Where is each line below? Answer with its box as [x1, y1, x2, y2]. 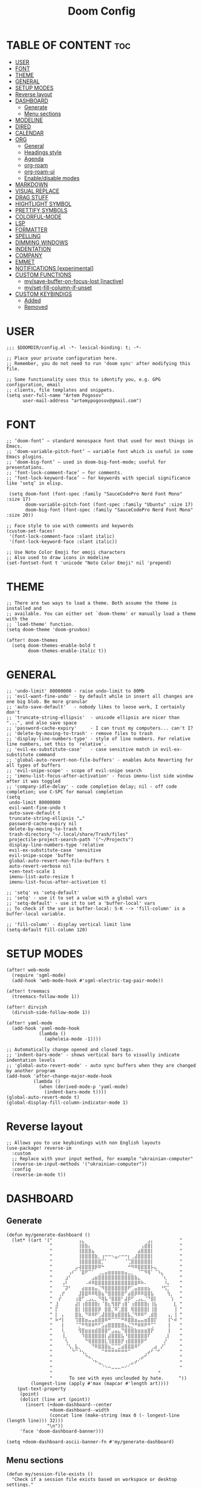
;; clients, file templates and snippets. [6, 387, 115, 393]
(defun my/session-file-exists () [6, 1471, 94, 1477]
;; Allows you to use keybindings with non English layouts [6, 1140, 161, 1146]
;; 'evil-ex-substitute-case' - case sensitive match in [6, 746, 158, 753]
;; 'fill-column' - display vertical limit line [6, 921, 131, 927]
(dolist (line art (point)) [19, 1396, 91, 1402]
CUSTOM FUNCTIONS [15, 271, 71, 278]
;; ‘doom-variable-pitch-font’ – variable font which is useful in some [6, 448, 194, 454]
